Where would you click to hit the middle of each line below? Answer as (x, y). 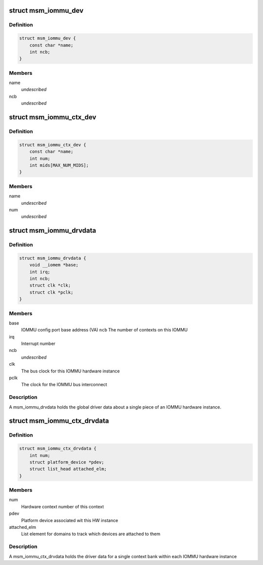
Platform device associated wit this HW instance (70, 520)
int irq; (40, 272)
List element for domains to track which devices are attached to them (91, 534)
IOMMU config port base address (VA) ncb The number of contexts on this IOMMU (104, 330)
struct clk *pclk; (51, 292)
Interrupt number (38, 344)
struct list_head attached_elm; (68, 469)
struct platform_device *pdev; (67, 462)
